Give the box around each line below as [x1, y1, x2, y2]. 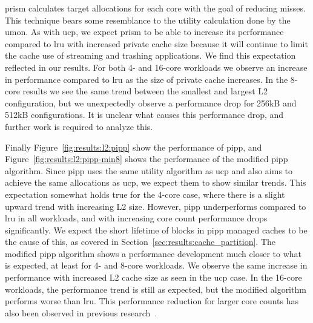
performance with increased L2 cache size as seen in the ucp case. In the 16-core [5, 271, 302, 284]
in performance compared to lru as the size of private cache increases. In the [5, 73, 288, 85]
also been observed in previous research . [5, 306, 157, 319]
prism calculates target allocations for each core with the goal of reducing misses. [5, 2, 306, 14]
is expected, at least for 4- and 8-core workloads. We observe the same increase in [5, 259, 308, 272]
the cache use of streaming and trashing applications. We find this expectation [5, 49, 296, 62]
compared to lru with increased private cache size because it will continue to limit [5, 37, 308, 50]
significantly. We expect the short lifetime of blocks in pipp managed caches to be [5, 223, 308, 236]
